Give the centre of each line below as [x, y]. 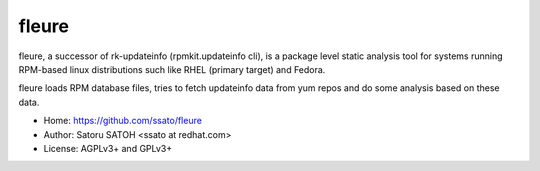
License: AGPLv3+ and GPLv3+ [108, 148]
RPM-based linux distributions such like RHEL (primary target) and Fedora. [172, 69]
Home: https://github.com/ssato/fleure [122, 121]
